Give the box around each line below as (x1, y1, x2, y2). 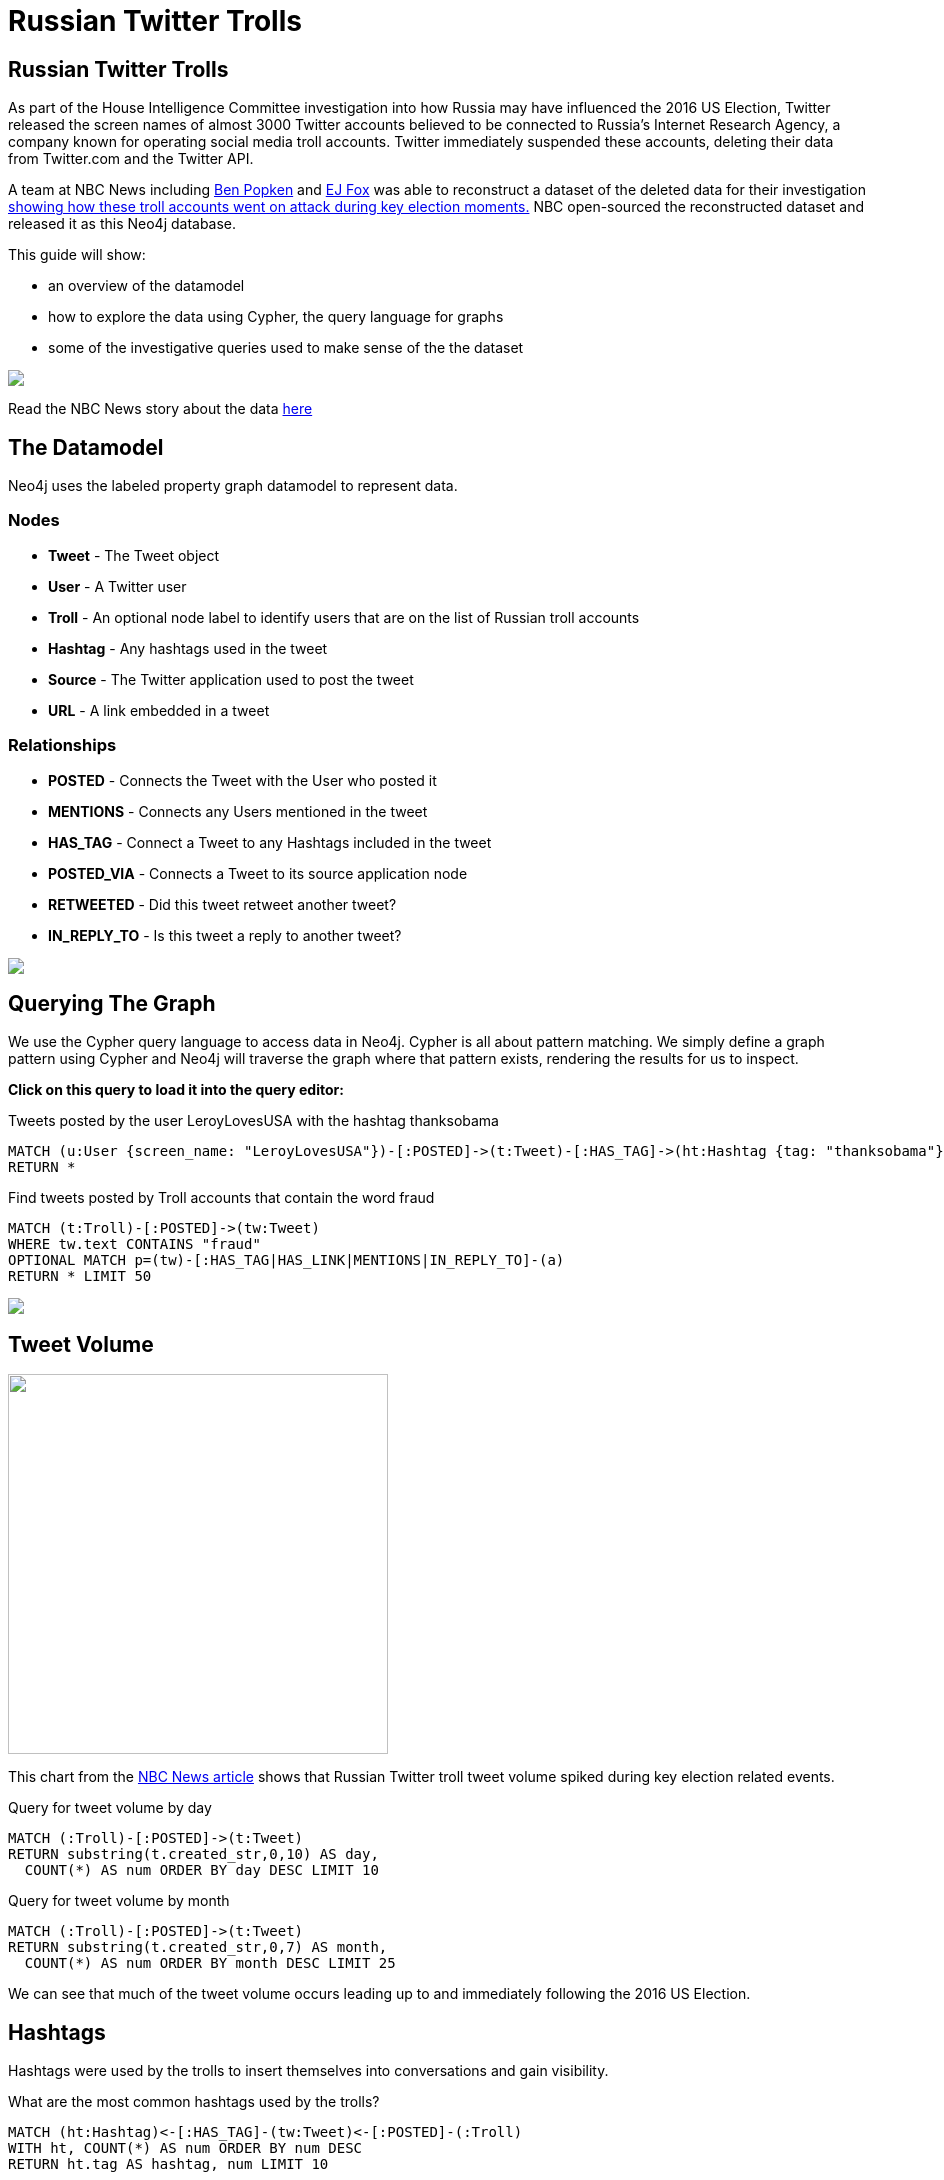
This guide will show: (8, 246, 146, 264)
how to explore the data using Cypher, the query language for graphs (48, 308, 504, 326)
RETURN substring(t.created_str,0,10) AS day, (8, 1846, 379, 1863)
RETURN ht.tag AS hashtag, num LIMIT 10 (8, 2156, 329, 2173)
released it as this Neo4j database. (8, 215, 237, 233)
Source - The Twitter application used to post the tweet (48, 670, 414, 688)
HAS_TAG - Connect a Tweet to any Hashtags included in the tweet (48, 833, 492, 851)
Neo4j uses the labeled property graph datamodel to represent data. (8, 477, 458, 495)
